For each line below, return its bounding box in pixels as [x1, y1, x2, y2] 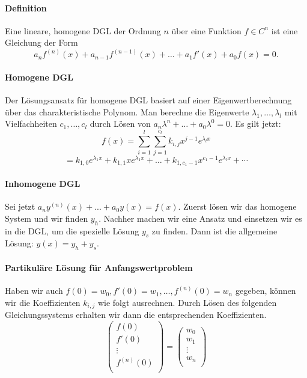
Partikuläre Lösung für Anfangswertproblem [5, 261, 193, 273]
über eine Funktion [171, 24, 242, 37]
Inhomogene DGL [5, 177, 81, 190]
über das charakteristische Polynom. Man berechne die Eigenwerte [5, 105, 249, 118]
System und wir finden [5, 212, 88, 224]
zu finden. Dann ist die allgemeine [151, 224, 278, 237]
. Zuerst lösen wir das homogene [178, 200, 297, 213]
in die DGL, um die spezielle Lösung [5, 224, 139, 237]
